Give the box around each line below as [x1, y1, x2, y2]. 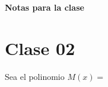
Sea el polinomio [5, 70, 65, 82]
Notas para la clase [5, 1, 84, 13]
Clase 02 [5, 36, 75, 60]
